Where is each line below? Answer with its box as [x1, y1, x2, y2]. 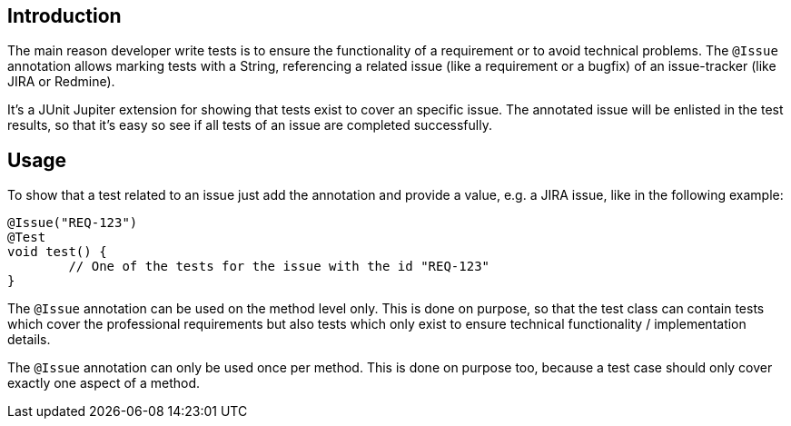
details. [7, 332, 51, 348]
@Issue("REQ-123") [7, 215, 138, 231]
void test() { [7, 244, 107, 260]
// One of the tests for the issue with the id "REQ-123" [68, 259, 490, 274]
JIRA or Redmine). [7, 74, 115, 90]
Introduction [7, 5, 122, 27]
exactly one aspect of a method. [7, 375, 201, 391]
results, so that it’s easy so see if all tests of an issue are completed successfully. [7, 117, 492, 134]
